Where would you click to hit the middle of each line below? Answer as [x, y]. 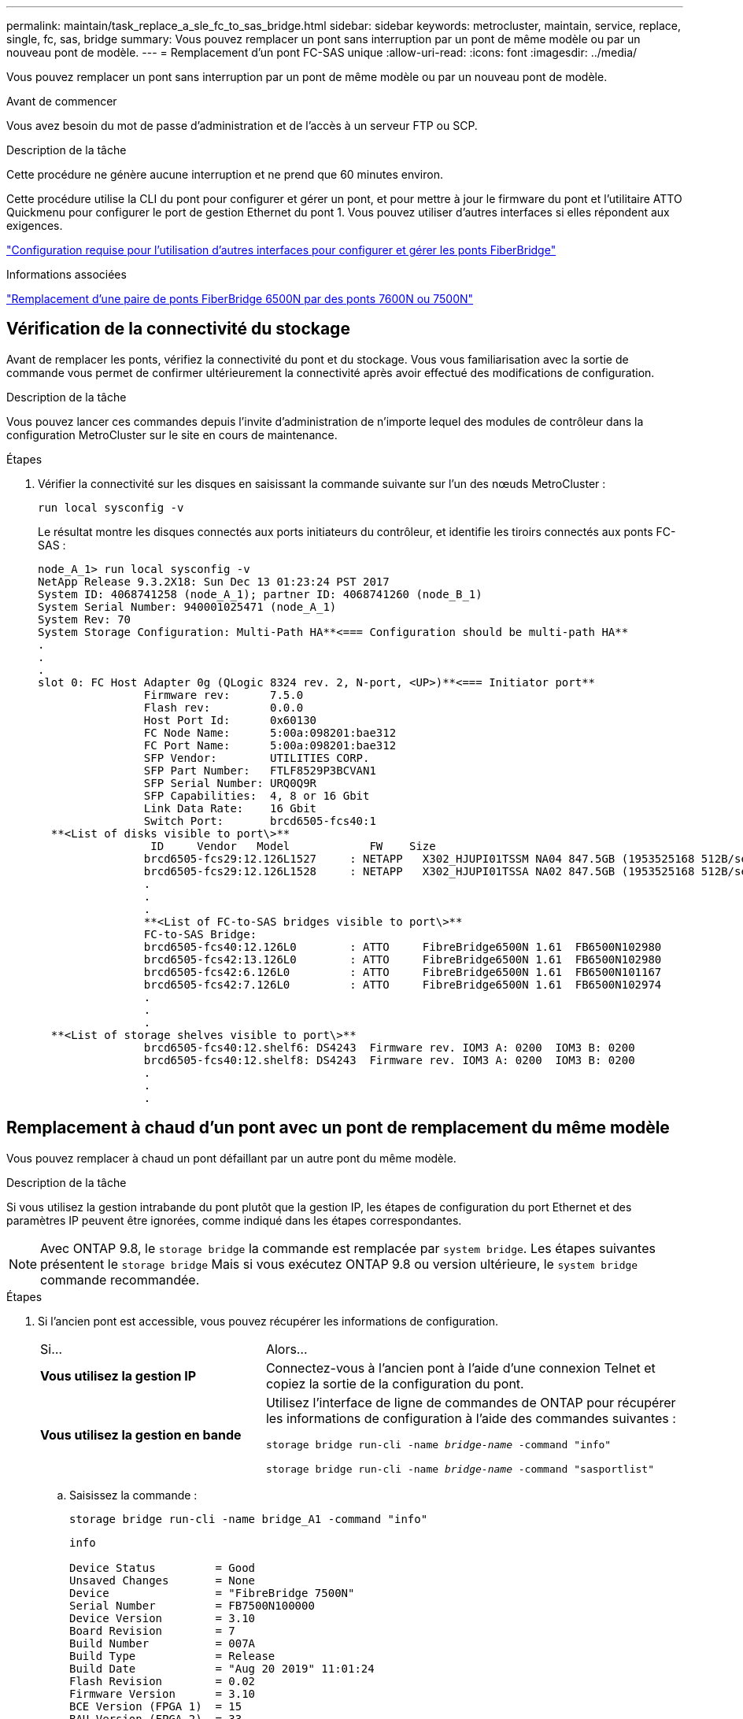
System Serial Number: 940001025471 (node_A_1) [187, 606]
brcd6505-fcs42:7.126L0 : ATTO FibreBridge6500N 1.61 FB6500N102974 [403, 984]
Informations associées [67, 274]
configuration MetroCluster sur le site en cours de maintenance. [172, 434]
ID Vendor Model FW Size [293, 846]
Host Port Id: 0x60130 [230, 720]
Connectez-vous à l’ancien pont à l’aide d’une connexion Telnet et [460, 1368]
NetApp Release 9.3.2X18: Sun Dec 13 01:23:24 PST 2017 [214, 581]
